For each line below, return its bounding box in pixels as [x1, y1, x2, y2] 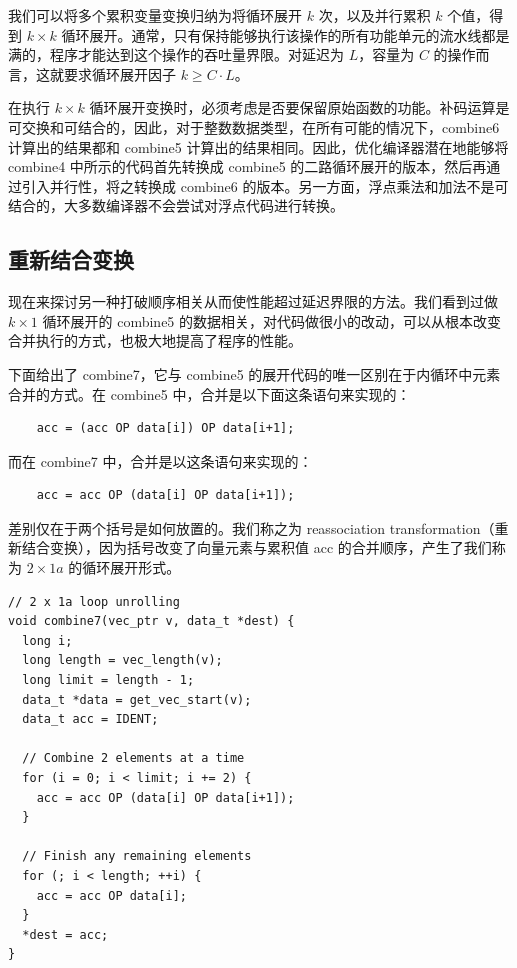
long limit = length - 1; [22, 673, 195, 688]
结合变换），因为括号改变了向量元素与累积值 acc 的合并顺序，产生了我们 [21, 537, 492, 558]
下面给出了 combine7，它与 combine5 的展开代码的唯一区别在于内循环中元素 [8, 363, 501, 384]
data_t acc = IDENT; [22, 712, 159, 727]
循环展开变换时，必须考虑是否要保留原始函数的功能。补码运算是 [89, 97, 510, 118]
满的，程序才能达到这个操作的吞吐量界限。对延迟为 [8, 44, 344, 65]
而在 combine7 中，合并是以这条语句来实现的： [8, 450, 313, 471]
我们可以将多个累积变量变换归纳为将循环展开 [8, 5, 302, 25]
